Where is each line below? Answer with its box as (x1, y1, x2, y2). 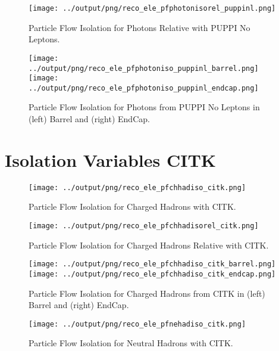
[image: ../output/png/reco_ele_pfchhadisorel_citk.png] (29, 222, 259, 231)
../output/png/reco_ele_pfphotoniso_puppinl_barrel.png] (29, 64, 259, 73)
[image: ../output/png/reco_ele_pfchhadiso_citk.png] (29, 183, 246, 192)
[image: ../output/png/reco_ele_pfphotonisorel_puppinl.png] (29, 4, 276, 13)
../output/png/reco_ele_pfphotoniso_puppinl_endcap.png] (29, 83, 259, 92)
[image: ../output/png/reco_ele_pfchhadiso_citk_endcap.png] (29, 269, 276, 278)
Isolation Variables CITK (5, 147, 217, 172)
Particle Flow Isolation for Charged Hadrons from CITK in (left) (29, 287, 265, 299)
